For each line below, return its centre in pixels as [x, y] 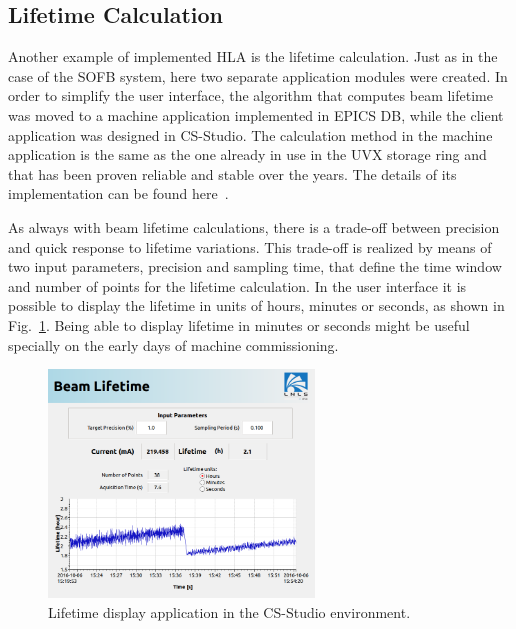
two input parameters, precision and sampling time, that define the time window [255, 266]
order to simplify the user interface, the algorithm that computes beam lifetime [250, 95]
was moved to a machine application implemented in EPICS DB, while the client [256, 114]
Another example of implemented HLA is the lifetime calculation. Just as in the [253, 56]
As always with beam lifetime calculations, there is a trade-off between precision [254, 226]
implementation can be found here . [118, 193]
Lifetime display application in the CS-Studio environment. [229, 611]
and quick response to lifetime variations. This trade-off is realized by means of [250, 246]
